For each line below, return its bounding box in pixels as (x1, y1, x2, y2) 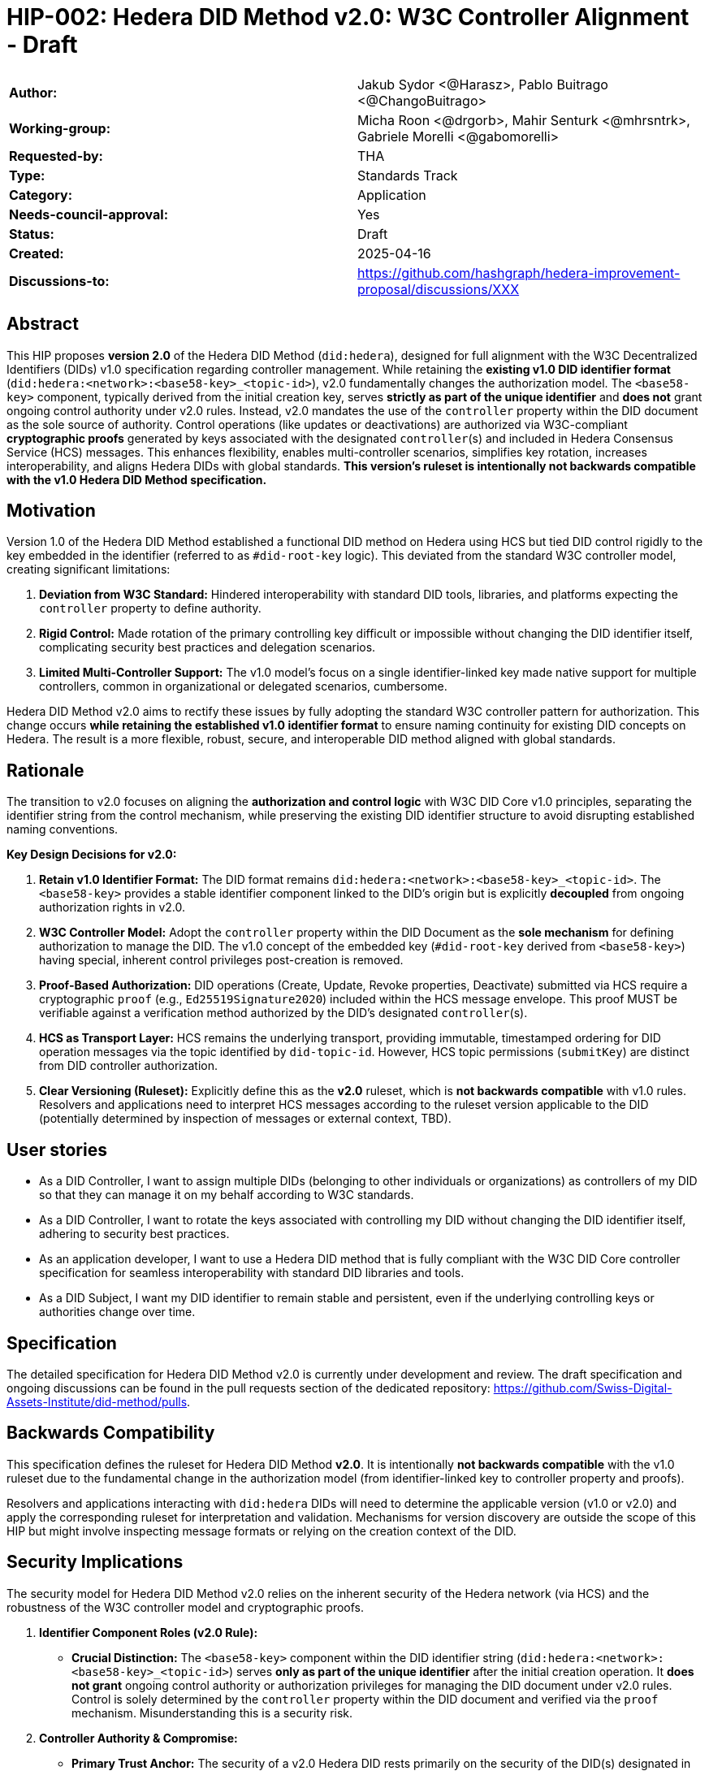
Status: (9, 225, 54, 242)
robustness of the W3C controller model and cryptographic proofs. (6, 1600, 365, 1614)
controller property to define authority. (39, 601, 262, 616)
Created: (9, 245, 64, 262)
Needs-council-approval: (9, 206, 169, 223)
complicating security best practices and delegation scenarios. (39, 640, 376, 655)
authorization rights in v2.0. (39, 900, 185, 915)
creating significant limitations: (6, 562, 171, 577)
